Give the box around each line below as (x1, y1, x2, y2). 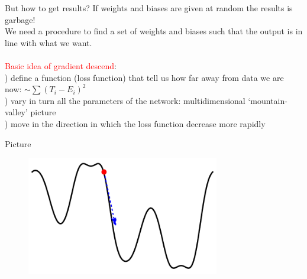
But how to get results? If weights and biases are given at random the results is (5, 2, 293, 14)
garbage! (5, 13, 35, 25)
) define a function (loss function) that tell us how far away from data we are (5, 71, 284, 83)
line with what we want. (5, 36, 92, 48)
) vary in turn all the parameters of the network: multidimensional (5, 94, 245, 106)
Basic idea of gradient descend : (5, 59, 117, 72)
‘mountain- (248, 94, 287, 106)
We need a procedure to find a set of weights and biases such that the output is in (5, 25, 303, 37)
